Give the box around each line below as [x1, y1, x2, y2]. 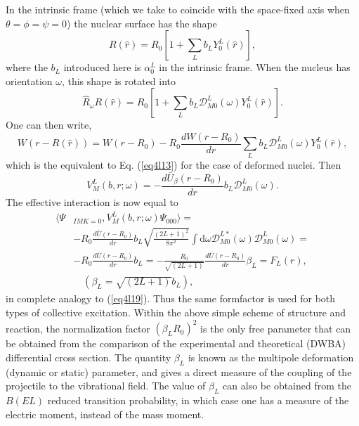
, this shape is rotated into [61, 73, 176, 88]
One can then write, [6, 117, 92, 132]
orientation [6, 73, 53, 88]
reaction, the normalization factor [6, 321, 150, 335]
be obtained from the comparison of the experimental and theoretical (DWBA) [6, 336, 346, 351]
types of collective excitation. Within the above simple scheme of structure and [6, 305, 346, 320]
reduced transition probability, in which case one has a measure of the [47, 392, 349, 407]
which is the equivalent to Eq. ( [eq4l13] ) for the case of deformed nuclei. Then [6, 157, 341, 172]
